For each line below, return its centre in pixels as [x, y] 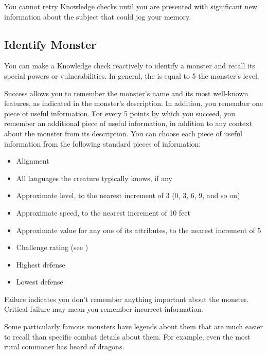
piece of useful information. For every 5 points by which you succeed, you [120, 113]
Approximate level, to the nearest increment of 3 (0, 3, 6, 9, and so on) [128, 195]
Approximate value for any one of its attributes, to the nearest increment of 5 [139, 230]
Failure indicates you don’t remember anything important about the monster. [127, 299]
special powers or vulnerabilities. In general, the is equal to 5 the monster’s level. [132, 75]
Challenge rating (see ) [52, 247]
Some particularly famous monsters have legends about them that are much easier [133, 326]
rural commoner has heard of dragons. [64, 347]
